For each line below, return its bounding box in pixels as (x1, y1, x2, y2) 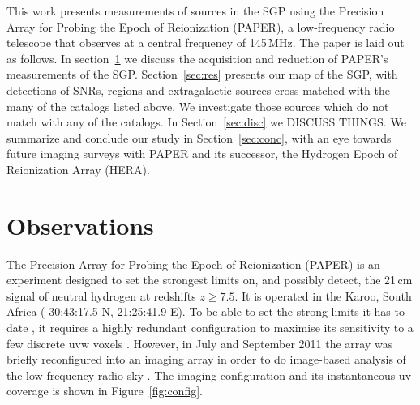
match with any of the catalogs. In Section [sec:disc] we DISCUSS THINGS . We (6, 113, 406, 130)
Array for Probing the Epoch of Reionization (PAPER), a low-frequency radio (6, 18, 395, 35)
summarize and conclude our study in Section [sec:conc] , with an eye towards (6, 129, 392, 146)
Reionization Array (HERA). (6, 160, 150, 177)
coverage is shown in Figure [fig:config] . (6, 382, 203, 399)
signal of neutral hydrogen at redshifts (6, 287, 196, 304)
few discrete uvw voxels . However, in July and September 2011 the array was (6, 335, 393, 352)
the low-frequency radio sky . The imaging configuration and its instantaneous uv (6, 366, 412, 383)
